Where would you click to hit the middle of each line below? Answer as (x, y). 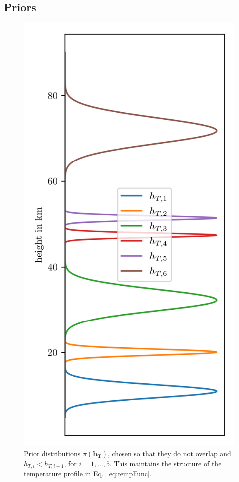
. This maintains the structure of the (166, 463)
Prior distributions (52, 453)
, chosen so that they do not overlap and (169, 453)
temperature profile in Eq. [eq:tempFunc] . (88, 473)
